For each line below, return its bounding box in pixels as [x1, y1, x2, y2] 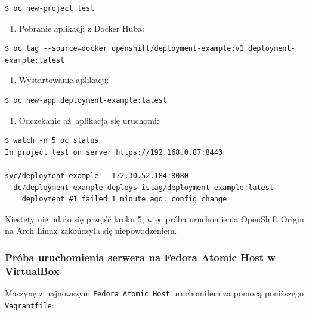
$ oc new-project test [5, 4, 95, 13]
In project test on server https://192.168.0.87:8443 [5, 148, 223, 157]
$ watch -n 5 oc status [5, 136, 99, 145]
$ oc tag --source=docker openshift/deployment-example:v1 [5, 44, 244, 53]
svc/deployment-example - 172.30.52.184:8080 [5, 171, 189, 180]
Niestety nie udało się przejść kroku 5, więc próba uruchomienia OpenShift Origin [5, 212, 304, 225]
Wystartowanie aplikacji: [18, 74, 109, 86]
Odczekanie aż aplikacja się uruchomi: [18, 114, 159, 126]
